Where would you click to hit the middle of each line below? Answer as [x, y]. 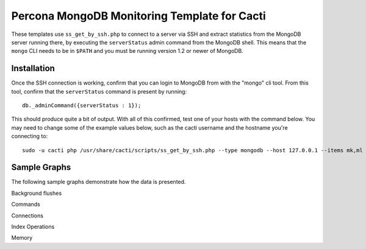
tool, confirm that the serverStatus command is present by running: [99, 91]
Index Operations [33, 227]
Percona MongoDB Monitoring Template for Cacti [139, 16]
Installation [33, 68]
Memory [22, 238]
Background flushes [37, 193]
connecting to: [30, 136]
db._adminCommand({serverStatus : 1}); [82, 106]
